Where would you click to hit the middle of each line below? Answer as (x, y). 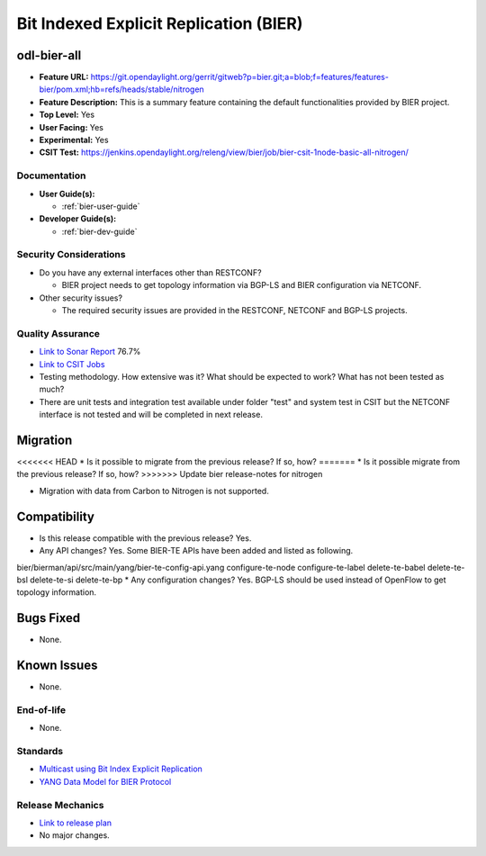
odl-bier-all (49, 55)
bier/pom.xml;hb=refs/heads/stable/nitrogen (121, 89)
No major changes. (74, 835)
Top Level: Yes (67, 115)
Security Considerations (71, 255)
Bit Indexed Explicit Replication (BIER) (160, 23)
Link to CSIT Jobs (72, 364)
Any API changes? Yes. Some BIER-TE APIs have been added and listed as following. (196, 551)
